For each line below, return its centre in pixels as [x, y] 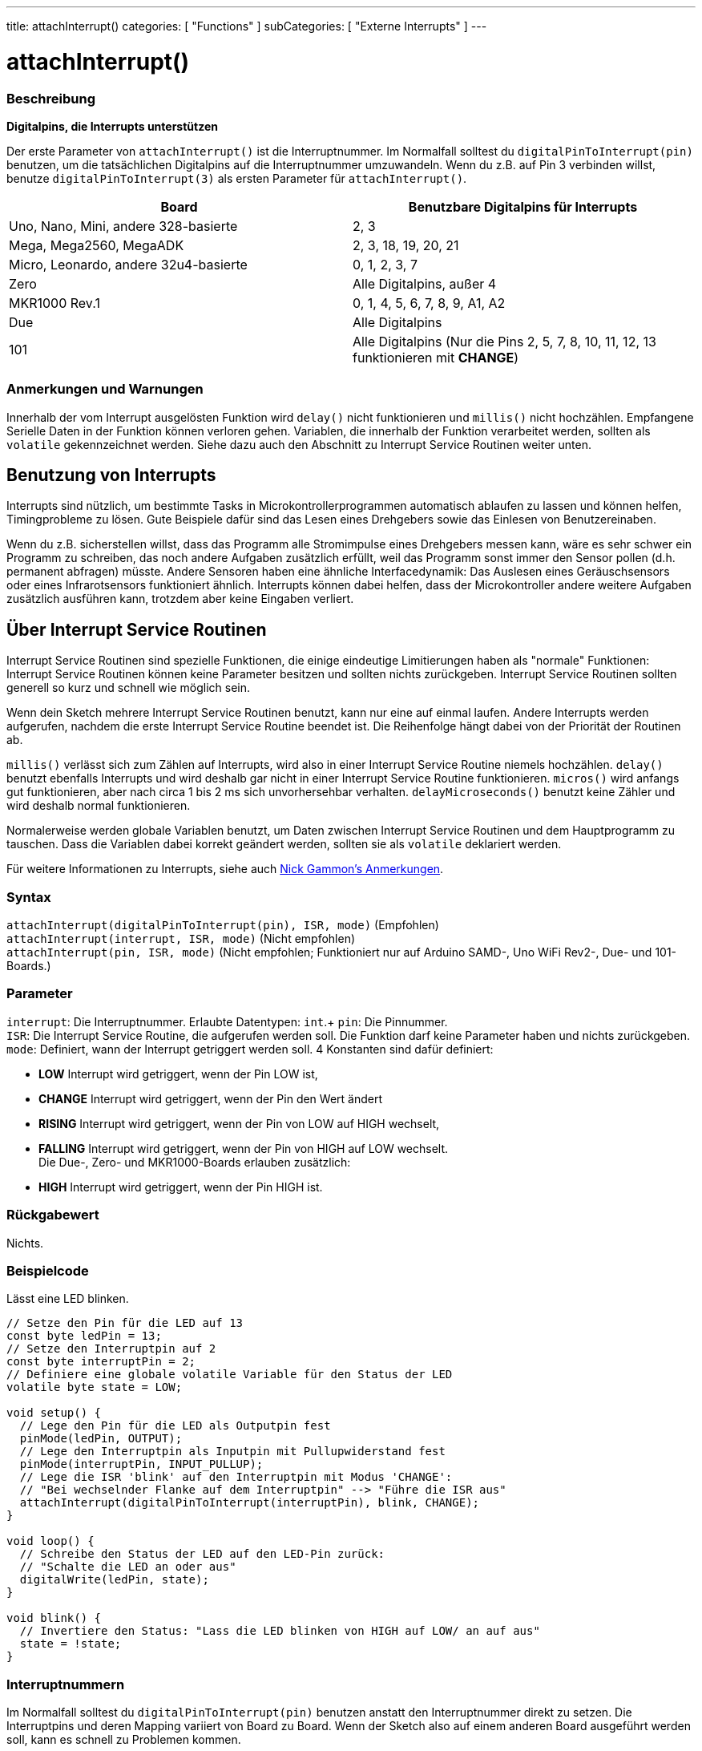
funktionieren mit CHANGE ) [436, 357]
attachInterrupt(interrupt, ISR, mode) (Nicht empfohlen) [181, 939]
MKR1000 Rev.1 [54, 303]
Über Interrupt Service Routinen [137, 629]
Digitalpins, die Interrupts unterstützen [112, 126]
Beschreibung [51, 98]
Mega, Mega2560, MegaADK [97, 245]
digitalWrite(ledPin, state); [114, 1580]
